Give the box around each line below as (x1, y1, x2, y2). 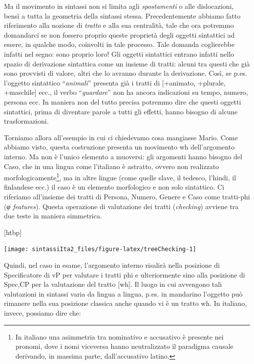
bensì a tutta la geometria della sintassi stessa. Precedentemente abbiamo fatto (4, 10, 241, 21)
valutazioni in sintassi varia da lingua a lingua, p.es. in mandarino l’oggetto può (4, 288, 243, 299)
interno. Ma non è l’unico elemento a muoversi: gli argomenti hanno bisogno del (4, 151, 242, 161)
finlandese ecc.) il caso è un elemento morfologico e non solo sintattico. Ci (4, 182, 225, 192)
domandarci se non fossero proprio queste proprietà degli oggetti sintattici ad (4, 29, 235, 40)
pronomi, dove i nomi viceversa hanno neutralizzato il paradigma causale (15, 341, 233, 351)
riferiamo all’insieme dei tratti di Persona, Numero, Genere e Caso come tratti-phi (4, 191, 250, 201)
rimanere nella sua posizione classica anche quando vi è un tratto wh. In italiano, (4, 298, 247, 308)
